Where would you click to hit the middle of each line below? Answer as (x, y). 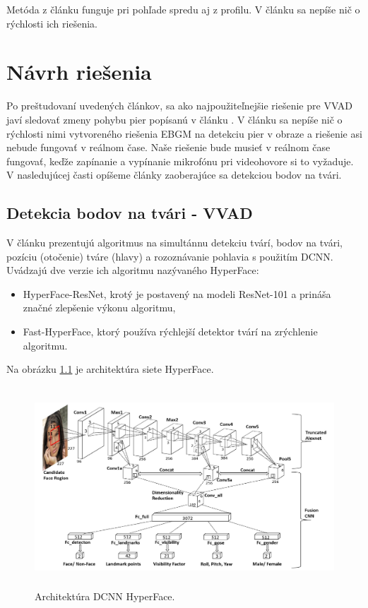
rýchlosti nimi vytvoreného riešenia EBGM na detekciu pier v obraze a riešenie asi (184, 133)
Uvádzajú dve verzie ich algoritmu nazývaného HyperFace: (133, 270)
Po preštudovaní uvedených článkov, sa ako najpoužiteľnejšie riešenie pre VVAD (180, 106)
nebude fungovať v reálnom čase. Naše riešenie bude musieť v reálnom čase (168, 147)
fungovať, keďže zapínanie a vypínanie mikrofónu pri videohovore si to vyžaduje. (180, 161)
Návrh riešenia (79, 72)
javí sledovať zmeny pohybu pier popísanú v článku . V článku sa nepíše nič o (174, 119)
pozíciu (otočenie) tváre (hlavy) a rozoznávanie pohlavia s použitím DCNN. (170, 256)
